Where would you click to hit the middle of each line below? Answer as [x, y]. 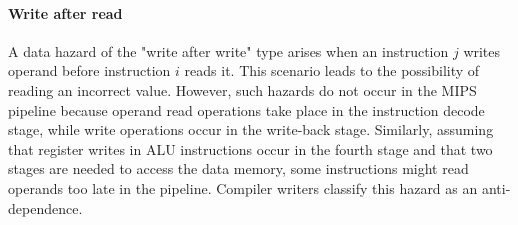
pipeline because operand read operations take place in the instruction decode [246, 109]
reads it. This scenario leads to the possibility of [332, 70]
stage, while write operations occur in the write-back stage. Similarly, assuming [251, 129]
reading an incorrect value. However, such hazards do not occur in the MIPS [242, 89]
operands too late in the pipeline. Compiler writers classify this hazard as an [243, 187]
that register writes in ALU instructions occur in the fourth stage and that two [250, 148]
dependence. [45, 207]
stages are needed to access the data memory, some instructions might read [238, 168]
